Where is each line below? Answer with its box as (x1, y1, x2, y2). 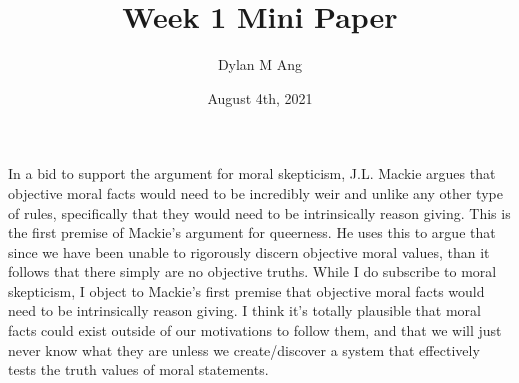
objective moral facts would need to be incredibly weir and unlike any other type (8, 182, 503, 203)
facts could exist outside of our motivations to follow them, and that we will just (8, 320, 502, 341)
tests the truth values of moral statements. (8, 359, 269, 380)
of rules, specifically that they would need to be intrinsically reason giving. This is (8, 202, 511, 223)
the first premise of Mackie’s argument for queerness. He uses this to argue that (8, 222, 496, 243)
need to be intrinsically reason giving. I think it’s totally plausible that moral (8, 300, 481, 321)
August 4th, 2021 (207, 87, 313, 108)
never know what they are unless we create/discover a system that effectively (8, 339, 480, 360)
